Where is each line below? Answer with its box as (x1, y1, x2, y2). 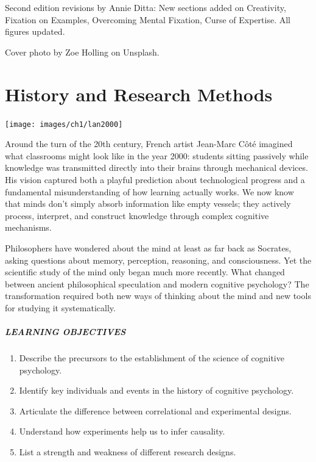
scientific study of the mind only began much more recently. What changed (5, 265, 285, 278)
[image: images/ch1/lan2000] (5, 120, 123, 129)
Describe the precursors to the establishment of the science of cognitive (19, 352, 284, 364)
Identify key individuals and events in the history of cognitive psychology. (19, 384, 294, 397)
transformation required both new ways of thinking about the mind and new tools (5, 289, 311, 302)
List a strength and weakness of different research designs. (19, 446, 236, 458)
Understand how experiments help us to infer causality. (19, 425, 225, 438)
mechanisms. (5, 221, 52, 234)
